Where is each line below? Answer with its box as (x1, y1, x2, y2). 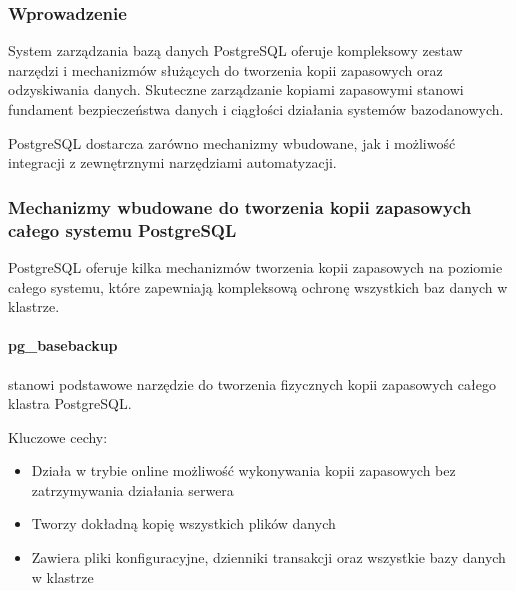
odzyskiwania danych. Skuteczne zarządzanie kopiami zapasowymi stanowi (8, 79, 464, 100)
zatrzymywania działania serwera (31, 479, 234, 500)
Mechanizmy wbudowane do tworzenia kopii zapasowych (8, 194, 472, 219)
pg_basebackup (8, 335, 118, 356)
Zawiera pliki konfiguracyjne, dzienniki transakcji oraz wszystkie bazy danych (31, 547, 506, 568)
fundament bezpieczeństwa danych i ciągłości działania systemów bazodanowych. (8, 99, 504, 119)
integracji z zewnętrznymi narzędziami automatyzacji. (8, 152, 337, 173)
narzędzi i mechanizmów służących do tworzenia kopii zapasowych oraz (8, 59, 443, 80)
